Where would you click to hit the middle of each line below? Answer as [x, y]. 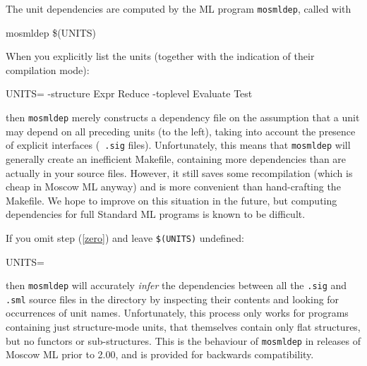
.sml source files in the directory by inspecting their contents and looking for [173, 299]
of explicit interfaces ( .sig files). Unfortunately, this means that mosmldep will [178, 145]
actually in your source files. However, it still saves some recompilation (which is [179, 172]
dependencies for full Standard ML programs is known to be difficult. [156, 214]
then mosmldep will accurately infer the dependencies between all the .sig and [176, 285]
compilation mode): [48, 69]
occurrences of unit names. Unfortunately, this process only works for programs [177, 313]
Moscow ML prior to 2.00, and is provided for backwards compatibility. [160, 354]
